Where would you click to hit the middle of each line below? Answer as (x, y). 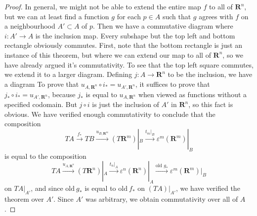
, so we (233, 54)
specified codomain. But (41, 104)
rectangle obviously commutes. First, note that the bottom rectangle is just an (123, 45)
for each (129, 16)
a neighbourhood (30, 26)
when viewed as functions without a (193, 94)
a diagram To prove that (42, 84)
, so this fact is (211, 104)
